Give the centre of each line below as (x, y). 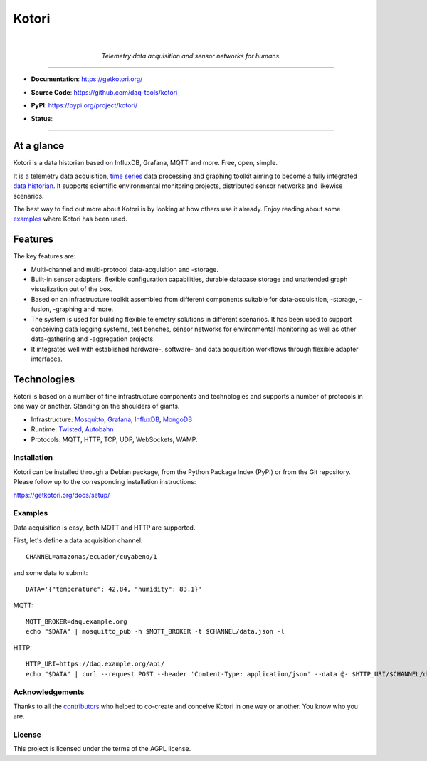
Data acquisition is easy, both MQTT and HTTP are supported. (104, 528)
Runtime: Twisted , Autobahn (72, 429)
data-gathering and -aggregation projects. (93, 339)
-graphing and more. (83, 309)
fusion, (41, 309)
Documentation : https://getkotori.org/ (87, 79)
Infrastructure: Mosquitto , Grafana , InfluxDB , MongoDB (111, 419)
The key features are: (44, 256)
